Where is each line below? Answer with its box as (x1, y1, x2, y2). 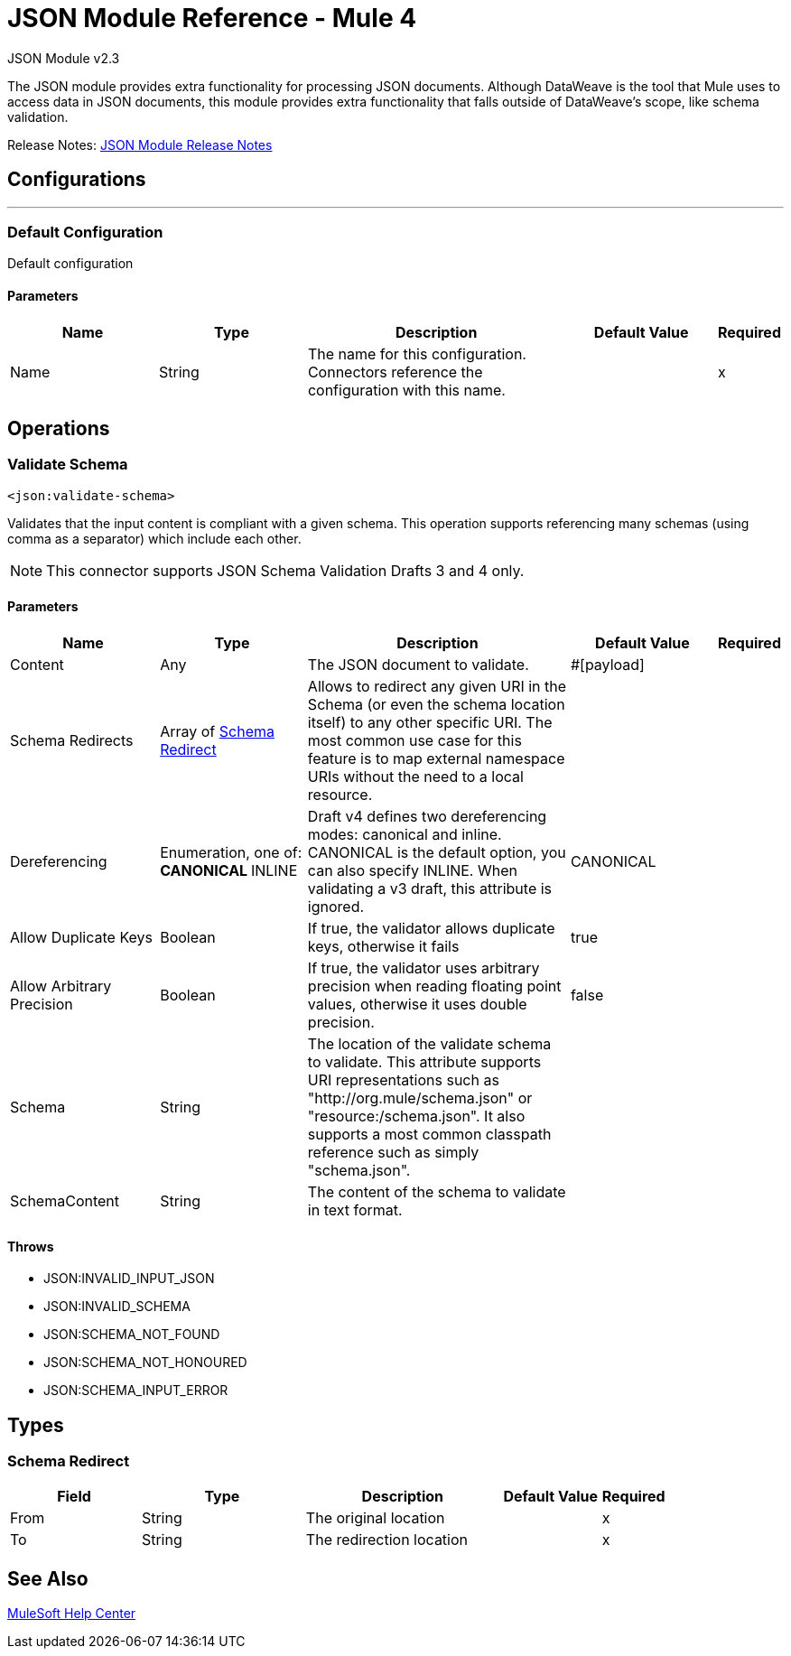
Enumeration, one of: (160, 843, 302, 861)
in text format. (307, 1201, 403, 1219)
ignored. (307, 898, 365, 916)
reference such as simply (307, 1143, 479, 1161)
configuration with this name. (307, 380, 506, 399)
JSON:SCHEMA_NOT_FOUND (43, 1326, 220, 1343)
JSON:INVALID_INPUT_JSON (43, 1270, 215, 1287)
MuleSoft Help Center (7, 1605, 136, 1622)
